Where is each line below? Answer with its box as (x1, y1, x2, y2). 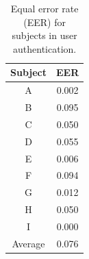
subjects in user (12, 28, 77, 42)
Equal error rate (10, 1, 79, 15)
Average (12, 236, 45, 250)
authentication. (13, 41, 77, 56)
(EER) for (23, 14, 66, 29)
